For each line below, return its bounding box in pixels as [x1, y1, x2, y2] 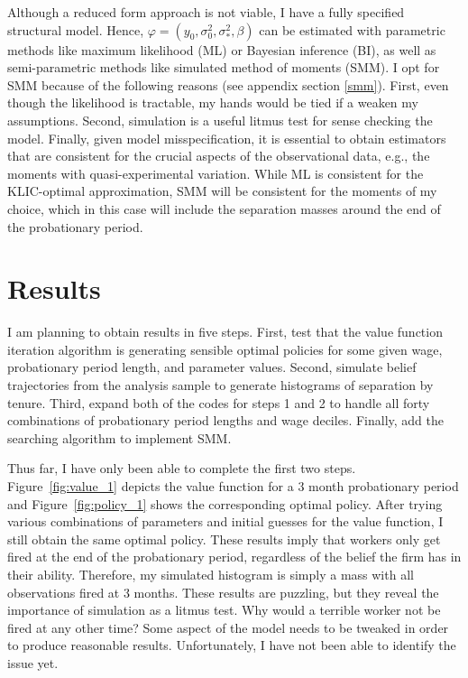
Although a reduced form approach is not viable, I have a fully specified [7, 3, 405, 21]
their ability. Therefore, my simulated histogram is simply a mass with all [7, 564, 414, 583]
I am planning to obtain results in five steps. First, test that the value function [7, 322, 443, 341]
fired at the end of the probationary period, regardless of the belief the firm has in [7, 547, 462, 566]
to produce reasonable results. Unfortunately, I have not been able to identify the [7, 636, 456, 655]
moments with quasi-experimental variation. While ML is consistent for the [7, 163, 424, 182]
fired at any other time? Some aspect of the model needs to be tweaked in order [7, 618, 449, 636]
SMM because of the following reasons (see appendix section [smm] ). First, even [7, 75, 449, 94]
